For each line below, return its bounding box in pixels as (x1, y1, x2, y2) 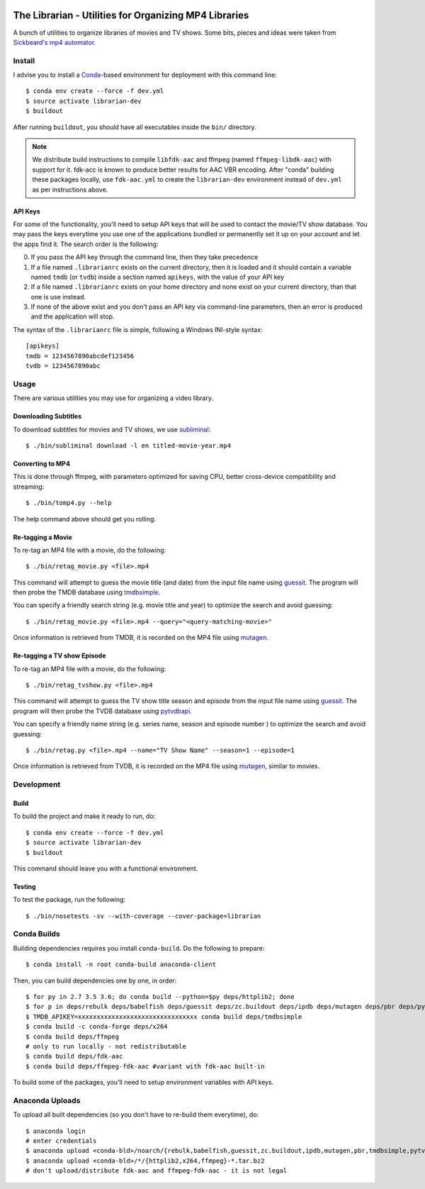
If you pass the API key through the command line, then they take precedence (30, 253, 259, 262)
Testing (13, 882, 36, 890)
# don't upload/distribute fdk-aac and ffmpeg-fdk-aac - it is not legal (25, 1167, 288, 1175)
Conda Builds (13, 929, 60, 939)
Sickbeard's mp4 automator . (13, 38, 96, 46)
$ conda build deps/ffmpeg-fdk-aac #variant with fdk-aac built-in (25, 1062, 265, 1071)
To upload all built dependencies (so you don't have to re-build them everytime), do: (13, 1110, 259, 1119)
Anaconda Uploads (13, 1095, 81, 1105)
